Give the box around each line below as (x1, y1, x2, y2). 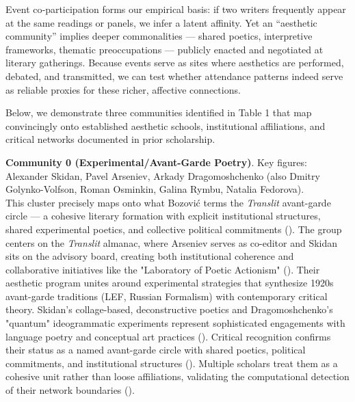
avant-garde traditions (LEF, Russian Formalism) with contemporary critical (5, 289, 328, 303)
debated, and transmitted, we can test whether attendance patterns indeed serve (5, 68, 343, 83)
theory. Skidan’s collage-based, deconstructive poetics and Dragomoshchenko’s (5, 302, 333, 317)
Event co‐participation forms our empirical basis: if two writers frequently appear (5, 2, 346, 16)
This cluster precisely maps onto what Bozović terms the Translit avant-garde (5, 195, 331, 209)
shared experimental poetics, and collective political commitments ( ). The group (5, 222, 342, 236)
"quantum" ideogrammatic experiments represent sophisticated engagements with (5, 316, 345, 330)
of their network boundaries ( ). (5, 383, 135, 397)
